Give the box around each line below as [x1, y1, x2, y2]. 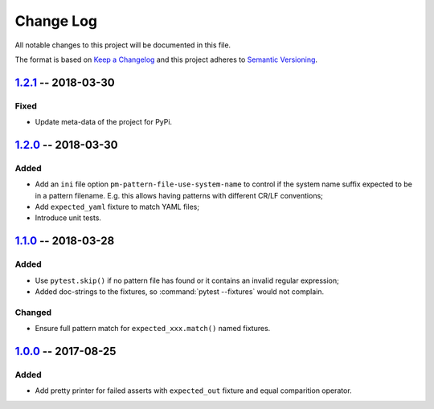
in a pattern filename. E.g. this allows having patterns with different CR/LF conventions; [35, 190, 323, 200]
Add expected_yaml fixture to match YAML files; [35, 202, 200, 212]
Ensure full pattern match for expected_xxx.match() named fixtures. [35, 324, 271, 333]
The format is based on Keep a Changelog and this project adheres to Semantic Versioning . [14, 55, 317, 64]
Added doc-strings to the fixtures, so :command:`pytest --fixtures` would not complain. [35, 286, 325, 297]
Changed [14, 306, 52, 317]
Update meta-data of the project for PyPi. [35, 117, 173, 127]
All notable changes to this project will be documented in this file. [14, 40, 231, 50]
